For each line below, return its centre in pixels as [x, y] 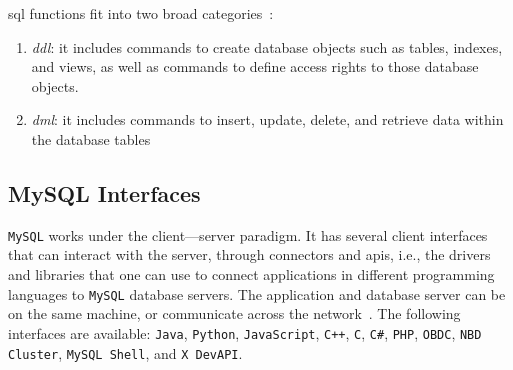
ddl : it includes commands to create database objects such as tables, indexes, [267, 46]
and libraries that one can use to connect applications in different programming [251, 274]
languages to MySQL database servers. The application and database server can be [257, 293]
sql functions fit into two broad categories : [141, 13]
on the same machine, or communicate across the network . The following [234, 313]
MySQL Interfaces [104, 192]
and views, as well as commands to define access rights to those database [255, 66]
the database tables [91, 138]
